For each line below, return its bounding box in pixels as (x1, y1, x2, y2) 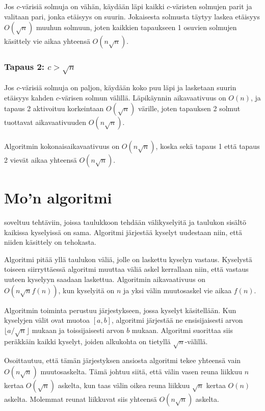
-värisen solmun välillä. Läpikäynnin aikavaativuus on (59, 92, 226, 102)
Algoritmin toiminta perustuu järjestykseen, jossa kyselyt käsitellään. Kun (4, 304, 236, 315)
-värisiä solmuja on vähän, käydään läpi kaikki (19, 1, 165, 11)
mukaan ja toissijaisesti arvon (32, 324, 124, 335)
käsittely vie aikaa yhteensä (4, 36, 90, 46)
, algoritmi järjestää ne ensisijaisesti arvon (112, 315, 243, 325)
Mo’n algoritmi (4, 187, 112, 208)
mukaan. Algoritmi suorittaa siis (131, 324, 233, 335)
